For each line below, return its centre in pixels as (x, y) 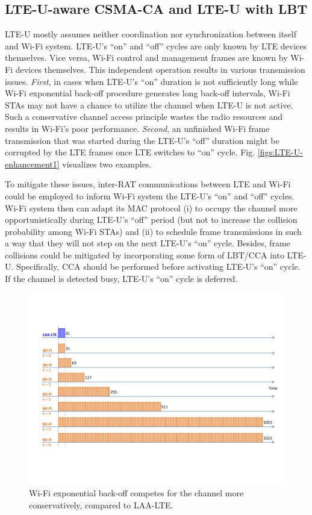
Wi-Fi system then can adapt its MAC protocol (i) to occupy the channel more (151, 208)
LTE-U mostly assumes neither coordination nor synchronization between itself (151, 34)
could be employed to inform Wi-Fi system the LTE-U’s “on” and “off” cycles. (150, 195)
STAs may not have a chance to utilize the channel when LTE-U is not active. (149, 105)
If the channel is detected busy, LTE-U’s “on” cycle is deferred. (121, 279)
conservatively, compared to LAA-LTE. (101, 504)
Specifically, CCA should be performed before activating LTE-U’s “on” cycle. (158, 267)
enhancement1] (32, 164)
